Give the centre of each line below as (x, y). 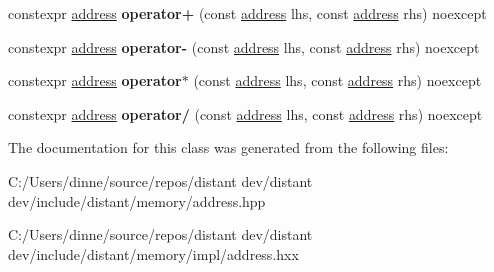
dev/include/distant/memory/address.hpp (137, 200)
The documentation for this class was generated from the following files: (228, 147)
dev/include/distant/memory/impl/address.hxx (153, 253)
